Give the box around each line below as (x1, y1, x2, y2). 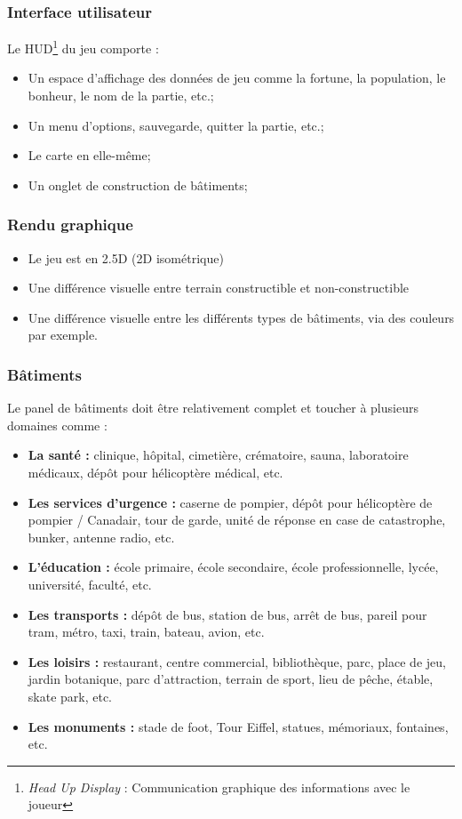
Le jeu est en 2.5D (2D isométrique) (28, 248, 224, 267)
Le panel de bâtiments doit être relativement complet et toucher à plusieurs (7, 398, 418, 417)
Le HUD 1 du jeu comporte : (7, 36, 159, 57)
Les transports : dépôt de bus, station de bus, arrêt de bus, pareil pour (28, 605, 427, 623)
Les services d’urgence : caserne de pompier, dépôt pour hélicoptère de (28, 493, 433, 511)
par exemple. (28, 325, 99, 344)
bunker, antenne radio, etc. (28, 527, 175, 546)
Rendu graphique (7, 213, 133, 236)
